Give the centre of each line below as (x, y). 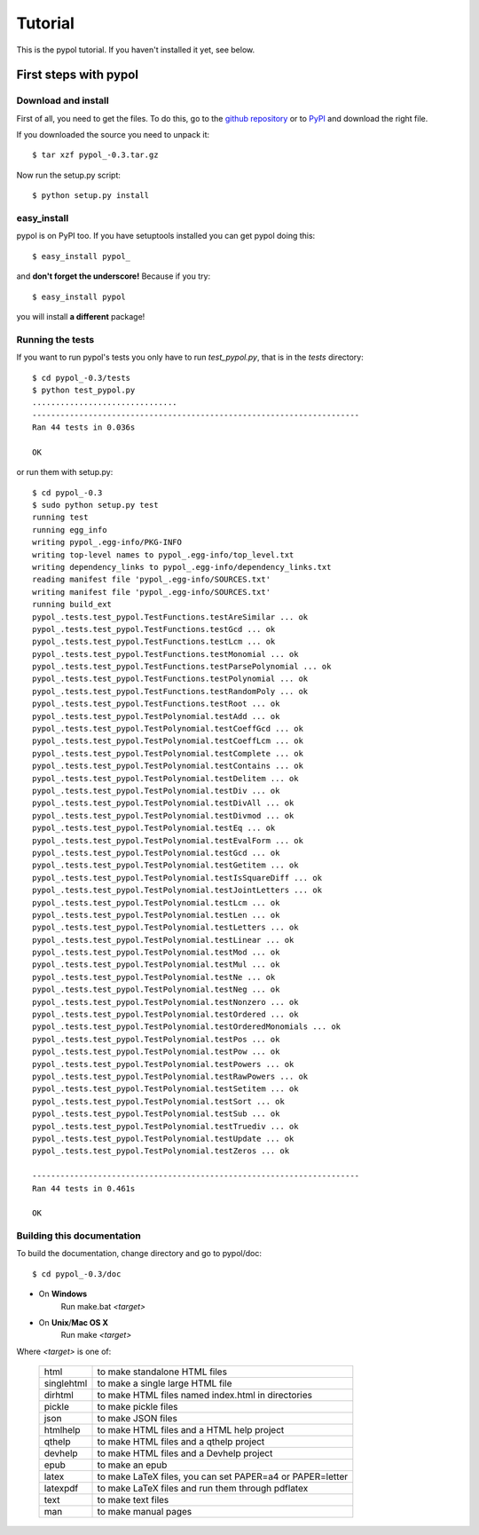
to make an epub (132, 1465)
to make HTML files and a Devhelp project (185, 1453)
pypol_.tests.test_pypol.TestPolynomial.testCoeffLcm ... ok (168, 741)
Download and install (63, 100)
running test (60, 518)
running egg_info (70, 530)
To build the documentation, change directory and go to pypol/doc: (139, 1254)
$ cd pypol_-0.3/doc (77, 1274)
